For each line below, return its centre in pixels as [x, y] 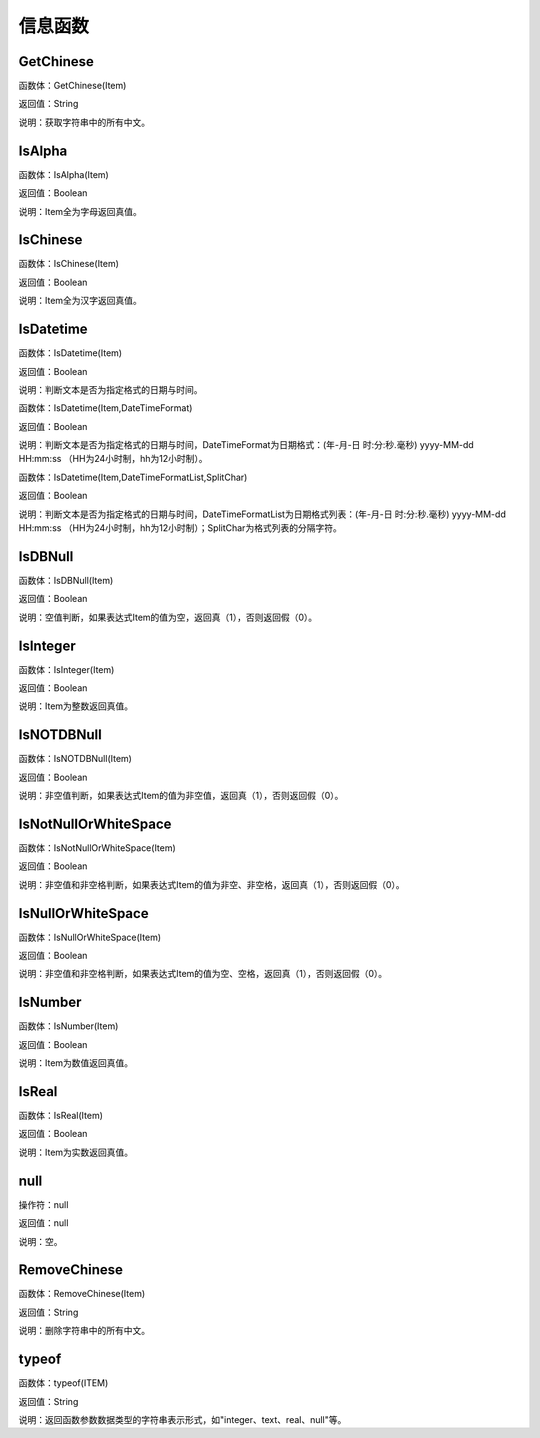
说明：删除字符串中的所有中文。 [84, 1331]
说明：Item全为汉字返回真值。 [80, 301]
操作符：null [43, 1204]
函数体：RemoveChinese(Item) [82, 1294]
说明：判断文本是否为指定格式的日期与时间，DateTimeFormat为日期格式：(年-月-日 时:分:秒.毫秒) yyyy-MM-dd [246, 445]
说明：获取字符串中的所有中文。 [84, 122]
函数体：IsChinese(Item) [69, 264]
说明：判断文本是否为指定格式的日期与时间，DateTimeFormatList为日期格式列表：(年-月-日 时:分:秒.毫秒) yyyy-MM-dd [262, 514]
